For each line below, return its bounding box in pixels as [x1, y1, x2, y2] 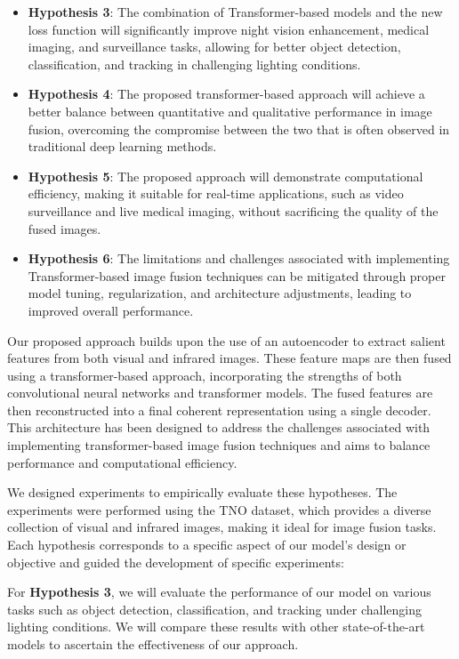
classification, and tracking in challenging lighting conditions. [28, 54, 361, 73]
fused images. [28, 219, 101, 237]
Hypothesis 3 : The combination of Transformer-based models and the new [28, 3, 443, 20]
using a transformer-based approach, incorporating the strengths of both [7, 366, 402, 384]
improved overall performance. [28, 301, 194, 319]
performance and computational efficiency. [7, 453, 238, 471]
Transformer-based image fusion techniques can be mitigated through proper [28, 266, 446, 285]
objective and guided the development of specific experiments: [7, 552, 344, 571]
